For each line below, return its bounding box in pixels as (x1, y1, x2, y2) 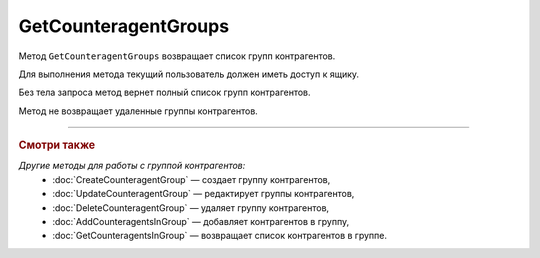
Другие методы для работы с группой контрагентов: (18, 160, 246, 172)
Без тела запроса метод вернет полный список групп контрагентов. (18, 86, 311, 99)
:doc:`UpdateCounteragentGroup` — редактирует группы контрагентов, (52, 188, 355, 200)
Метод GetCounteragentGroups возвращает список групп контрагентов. (18, 50, 336, 62)
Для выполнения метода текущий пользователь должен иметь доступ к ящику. (18, 68, 360, 80)
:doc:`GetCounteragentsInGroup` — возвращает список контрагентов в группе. (52, 230, 387, 242)
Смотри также (18, 138, 96, 152)
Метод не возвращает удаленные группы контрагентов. (18, 105, 259, 117)
